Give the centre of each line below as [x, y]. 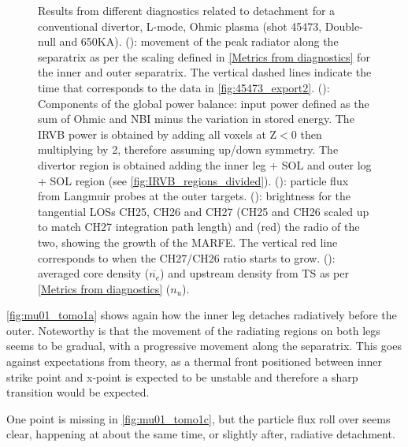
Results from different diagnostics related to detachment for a [187, 10]
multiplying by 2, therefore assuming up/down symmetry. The [188, 149]
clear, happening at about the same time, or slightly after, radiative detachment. [201, 434]
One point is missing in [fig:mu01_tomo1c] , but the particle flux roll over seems [198, 418]
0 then [306, 134]
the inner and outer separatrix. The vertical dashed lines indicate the [205, 72]
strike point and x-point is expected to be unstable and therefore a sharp [182, 376]
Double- [344, 26]
